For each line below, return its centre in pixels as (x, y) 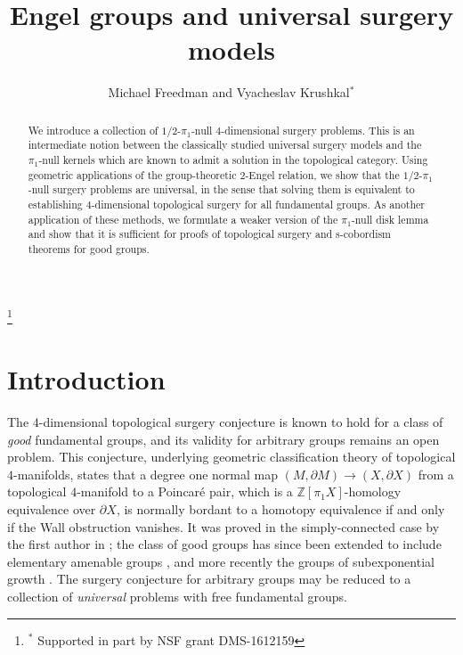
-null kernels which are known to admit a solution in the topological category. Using (233, 160)
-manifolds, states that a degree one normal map (146, 474)
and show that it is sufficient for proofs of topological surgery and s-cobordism (210, 234)
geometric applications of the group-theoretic (132, 174)
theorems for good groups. (89, 248)
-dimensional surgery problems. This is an (318, 130)
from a (436, 474)
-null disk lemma (390, 219)
